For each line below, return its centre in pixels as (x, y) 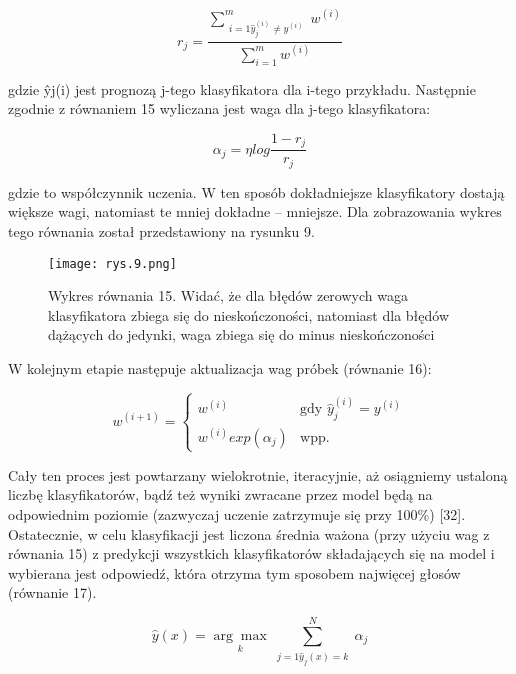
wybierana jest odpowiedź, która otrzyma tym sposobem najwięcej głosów (234, 572)
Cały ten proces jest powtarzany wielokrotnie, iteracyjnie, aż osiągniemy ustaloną (258, 474)
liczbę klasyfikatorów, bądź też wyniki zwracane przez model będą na (220, 494)
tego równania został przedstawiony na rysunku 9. (161, 230)
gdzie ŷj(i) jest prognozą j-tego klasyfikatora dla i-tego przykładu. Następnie (242, 88)
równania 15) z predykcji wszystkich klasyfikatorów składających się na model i (251, 553)
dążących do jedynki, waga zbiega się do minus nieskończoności (241, 334)
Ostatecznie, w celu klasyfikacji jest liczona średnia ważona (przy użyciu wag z (249, 533)
